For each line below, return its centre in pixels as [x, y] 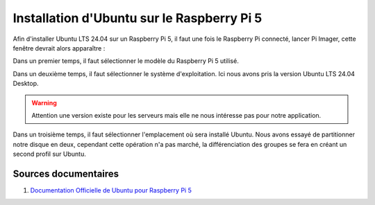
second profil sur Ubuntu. [49, 154]
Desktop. [26, 84]
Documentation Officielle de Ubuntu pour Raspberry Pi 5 [111, 190]
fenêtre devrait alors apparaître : [59, 48]
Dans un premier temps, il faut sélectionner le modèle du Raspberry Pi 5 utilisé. [126, 61]
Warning [44, 102]
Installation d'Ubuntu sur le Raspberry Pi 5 [137, 18]
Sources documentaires [66, 173]
